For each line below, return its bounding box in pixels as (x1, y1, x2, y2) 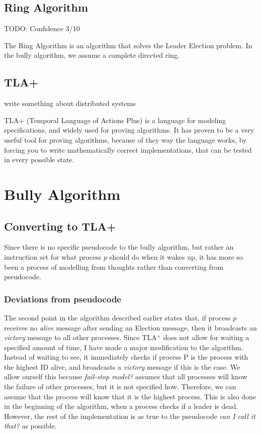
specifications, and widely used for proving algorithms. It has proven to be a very (4, 125, 254, 135)
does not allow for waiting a (163, 332, 249, 343)
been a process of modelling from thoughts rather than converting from (4, 261, 224, 272)
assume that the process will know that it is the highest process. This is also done (4, 391, 256, 401)
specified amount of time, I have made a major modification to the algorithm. (4, 342, 243, 352)
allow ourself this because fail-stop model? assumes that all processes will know (4, 371, 247, 382)
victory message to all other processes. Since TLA (4, 332, 157, 343)
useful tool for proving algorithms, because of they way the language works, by (4, 134, 247, 145)
